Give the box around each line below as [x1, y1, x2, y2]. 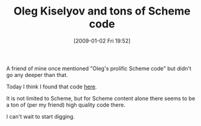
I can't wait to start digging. [6, 113, 75, 120]
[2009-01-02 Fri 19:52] [73, 37, 131, 44]
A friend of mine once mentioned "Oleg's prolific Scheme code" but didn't [6, 65, 192, 72]
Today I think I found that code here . [6, 83, 97, 90]
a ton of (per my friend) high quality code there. [6, 101, 126, 108]
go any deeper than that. [6, 71, 68, 78]
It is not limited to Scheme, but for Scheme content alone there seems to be [6, 94, 196, 102]
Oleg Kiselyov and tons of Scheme [13, 4, 191, 18]
